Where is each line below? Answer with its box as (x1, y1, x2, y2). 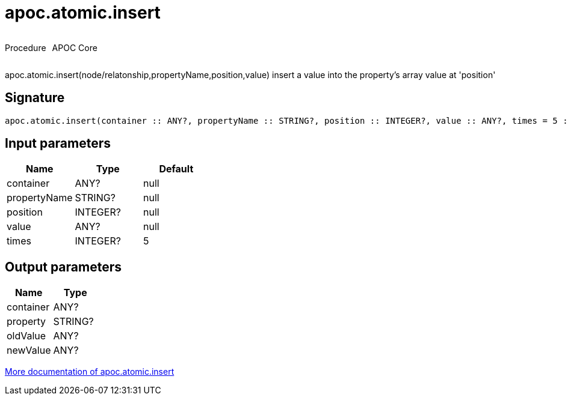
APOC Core (52, 42, 97, 53)
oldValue (7, 330, 46, 342)
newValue (7, 344, 51, 357)
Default (159, 163, 194, 175)
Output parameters (5, 259, 122, 274)
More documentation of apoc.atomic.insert (5, 366, 174, 377)
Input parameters (5, 136, 111, 151)
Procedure (5, 42, 46, 53)
